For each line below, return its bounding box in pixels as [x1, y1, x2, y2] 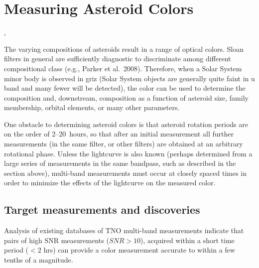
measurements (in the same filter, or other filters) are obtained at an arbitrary [4, 138, 243, 149]
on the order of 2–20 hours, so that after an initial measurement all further [4, 129, 234, 139]
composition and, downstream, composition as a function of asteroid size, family [4, 92, 249, 103]
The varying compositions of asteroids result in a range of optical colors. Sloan [4, 43, 244, 54]
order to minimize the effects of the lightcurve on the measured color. [4, 177, 216, 188]
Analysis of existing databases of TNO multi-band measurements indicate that [4, 225, 244, 236]
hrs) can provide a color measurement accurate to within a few [43, 245, 235, 255]
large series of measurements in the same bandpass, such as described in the [4, 158, 236, 168]
